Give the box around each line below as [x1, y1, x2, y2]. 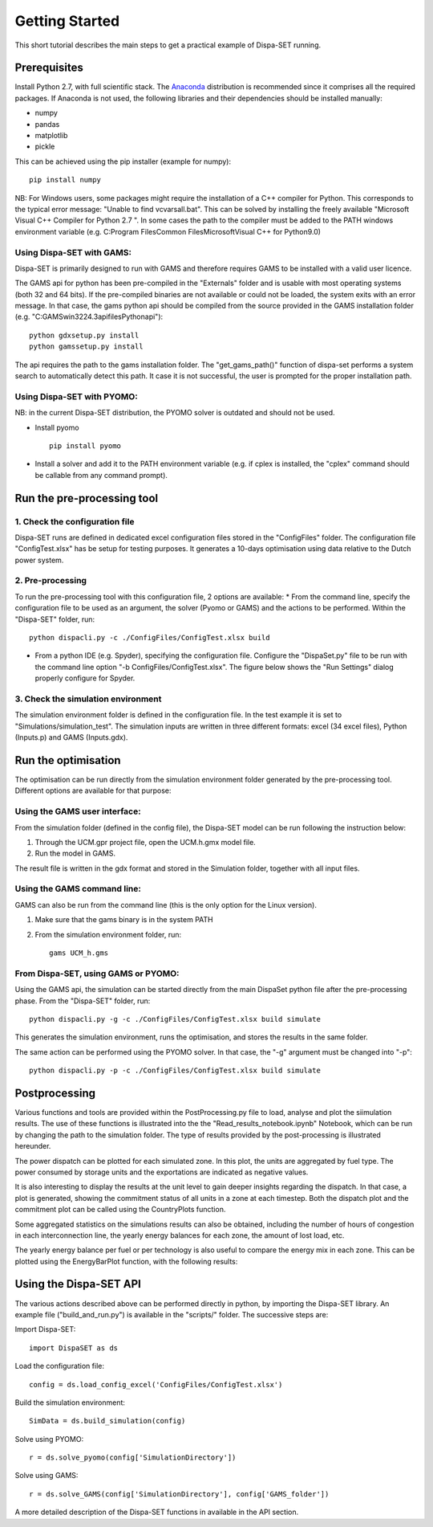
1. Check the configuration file [14, 516, 135, 527]
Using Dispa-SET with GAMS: [14, 247, 132, 258]
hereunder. [14, 1141, 51, 1151]
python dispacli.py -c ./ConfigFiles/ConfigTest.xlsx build [29, 633, 270, 642]
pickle [34, 141, 55, 152]
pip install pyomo [49, 441, 122, 450]
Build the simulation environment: [14, 1398, 126, 1407]
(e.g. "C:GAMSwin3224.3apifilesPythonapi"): [14, 312, 164, 321]
